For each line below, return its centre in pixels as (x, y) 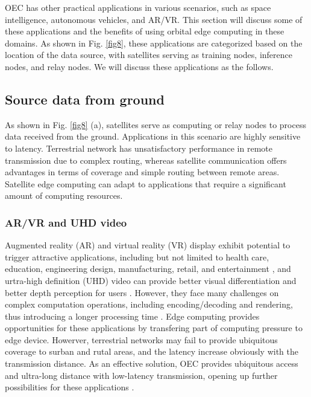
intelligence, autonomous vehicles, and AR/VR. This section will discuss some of (154, 19)
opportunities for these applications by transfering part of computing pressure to (154, 328)
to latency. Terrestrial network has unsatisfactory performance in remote (139, 148)
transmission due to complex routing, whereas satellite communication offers (146, 160)
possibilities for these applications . (70, 387)
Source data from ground (85, 99)
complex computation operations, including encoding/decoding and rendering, (149, 304)
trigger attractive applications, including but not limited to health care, (137, 257)
